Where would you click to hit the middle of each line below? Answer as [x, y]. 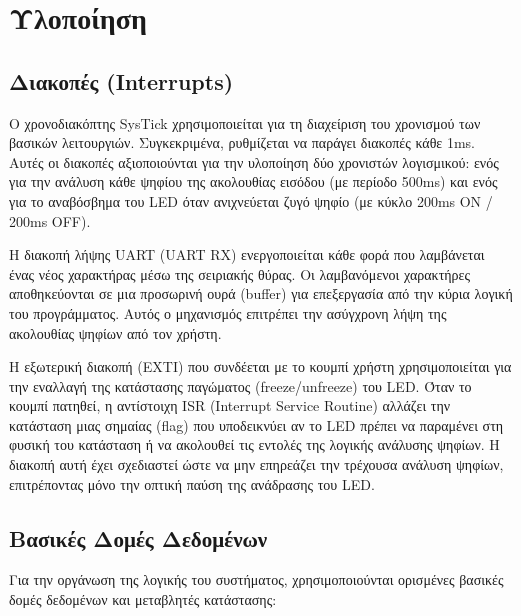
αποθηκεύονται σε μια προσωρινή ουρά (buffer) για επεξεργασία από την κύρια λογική [261, 293]
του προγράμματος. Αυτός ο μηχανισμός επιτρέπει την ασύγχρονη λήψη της [228, 312]
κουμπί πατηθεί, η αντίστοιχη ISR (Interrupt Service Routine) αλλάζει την [230, 405]
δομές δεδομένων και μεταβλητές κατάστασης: [143, 599]
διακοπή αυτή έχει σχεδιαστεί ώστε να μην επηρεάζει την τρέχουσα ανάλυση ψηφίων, [256, 464]
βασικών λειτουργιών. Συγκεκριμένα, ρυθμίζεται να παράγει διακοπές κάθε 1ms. [242, 142]
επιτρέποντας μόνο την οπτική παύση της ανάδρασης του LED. [192, 483]
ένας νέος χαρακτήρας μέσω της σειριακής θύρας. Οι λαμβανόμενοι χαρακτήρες [239, 273]
